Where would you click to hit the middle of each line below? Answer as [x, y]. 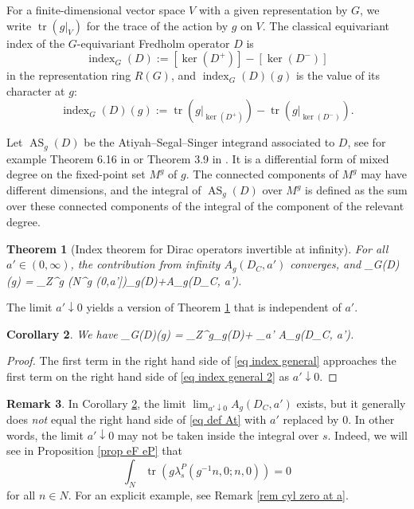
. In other [371, 419]
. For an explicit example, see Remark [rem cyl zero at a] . [208, 494]
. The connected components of [262, 174]
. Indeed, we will [367, 435]
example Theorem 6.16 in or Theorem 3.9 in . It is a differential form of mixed [198, 158]
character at [36, 90]
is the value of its [338, 75]
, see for [367, 142]
